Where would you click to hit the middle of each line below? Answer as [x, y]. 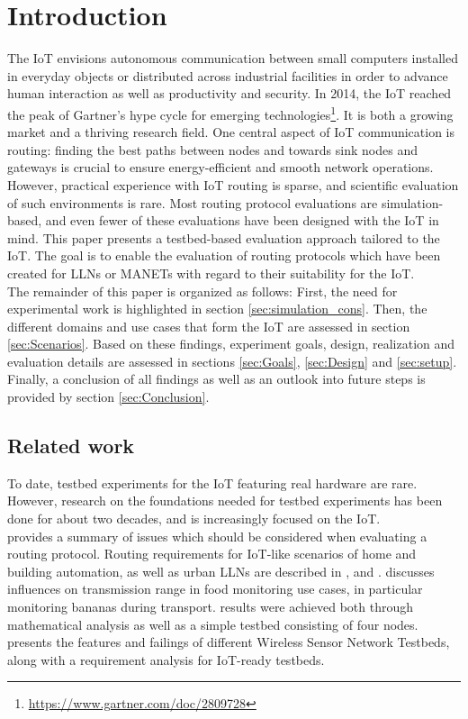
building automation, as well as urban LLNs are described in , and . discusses [221, 571]
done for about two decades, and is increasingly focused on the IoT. [194, 519]
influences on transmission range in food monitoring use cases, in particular [215, 589]
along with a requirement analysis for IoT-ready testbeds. [166, 659]
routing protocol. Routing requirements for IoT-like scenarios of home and [212, 554]
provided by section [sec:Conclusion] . [108, 397]
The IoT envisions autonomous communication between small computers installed [233, 58]
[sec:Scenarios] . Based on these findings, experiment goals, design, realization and [231, 344]
